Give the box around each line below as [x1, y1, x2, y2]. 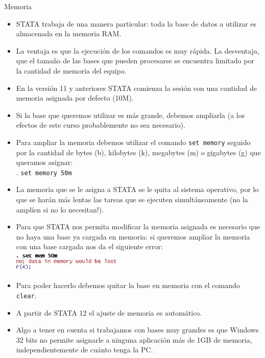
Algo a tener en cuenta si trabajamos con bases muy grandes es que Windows [16, 324, 259, 335]
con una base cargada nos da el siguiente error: [16, 241, 163, 252]
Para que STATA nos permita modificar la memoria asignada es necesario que [16, 221, 260, 232]
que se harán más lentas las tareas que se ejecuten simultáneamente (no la [16, 194, 248, 205]
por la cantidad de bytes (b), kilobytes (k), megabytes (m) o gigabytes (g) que [16, 147, 261, 157]
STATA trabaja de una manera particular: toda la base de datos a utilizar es [16, 18, 257, 29]
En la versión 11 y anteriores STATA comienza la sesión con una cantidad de [16, 82, 257, 93]
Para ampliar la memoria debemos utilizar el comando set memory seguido [16, 136, 251, 147]
